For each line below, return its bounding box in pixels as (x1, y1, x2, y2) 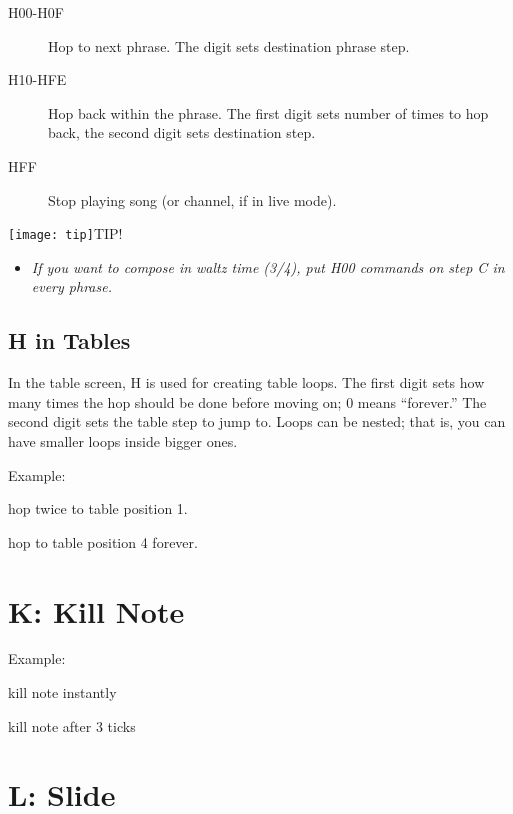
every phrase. (31, 276, 112, 297)
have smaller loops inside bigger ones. (8, 430, 238, 451)
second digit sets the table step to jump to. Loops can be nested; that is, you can (8, 411, 506, 432)
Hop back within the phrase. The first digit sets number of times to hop (48, 102, 489, 123)
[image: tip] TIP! (8, 223, 123, 244)
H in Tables (8, 325, 131, 356)
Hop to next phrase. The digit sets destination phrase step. (48, 35, 410, 56)
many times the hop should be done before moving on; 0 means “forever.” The (8, 391, 487, 412)
